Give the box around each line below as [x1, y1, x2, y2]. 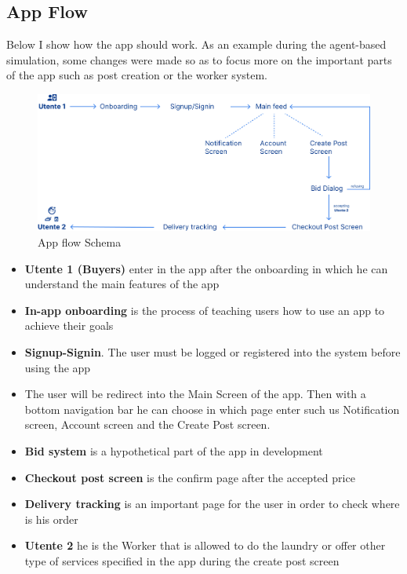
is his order [24, 510, 78, 527]
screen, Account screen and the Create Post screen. [24, 416, 271, 433]
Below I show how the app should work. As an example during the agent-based [6, 36, 387, 53]
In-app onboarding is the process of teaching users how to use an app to [24, 302, 385, 318]
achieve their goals [24, 317, 114, 334]
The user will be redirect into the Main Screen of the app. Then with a [24, 386, 366, 402]
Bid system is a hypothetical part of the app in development [24, 443, 323, 459]
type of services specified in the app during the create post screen [24, 552, 340, 569]
